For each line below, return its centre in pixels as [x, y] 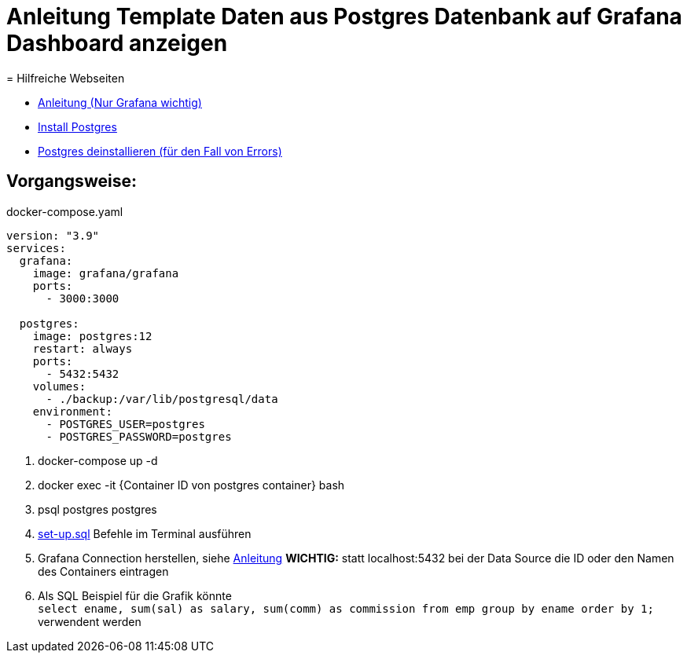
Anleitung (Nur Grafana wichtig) [120, 102]
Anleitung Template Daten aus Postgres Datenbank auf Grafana [344, 16]
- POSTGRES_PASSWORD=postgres [139, 436]
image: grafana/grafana [106, 273]
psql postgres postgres [97, 509]
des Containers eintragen [103, 571]
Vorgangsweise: [72, 181]
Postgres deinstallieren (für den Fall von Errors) [160, 151]
